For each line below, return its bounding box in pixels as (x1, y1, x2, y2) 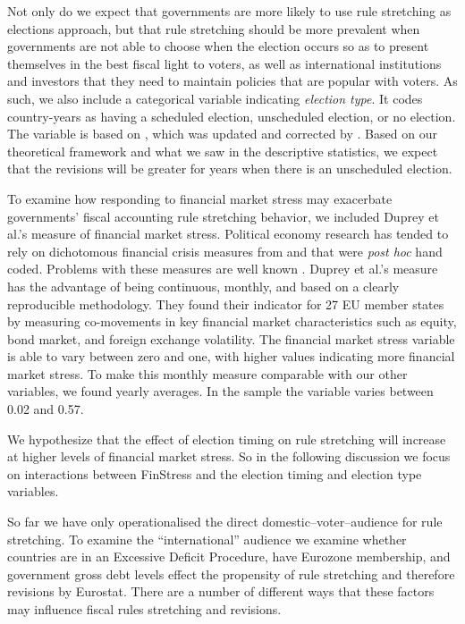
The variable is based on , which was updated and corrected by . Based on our (7, 124, 437, 143)
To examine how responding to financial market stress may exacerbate (7, 189, 393, 207)
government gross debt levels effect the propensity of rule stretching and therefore (7, 564, 455, 583)
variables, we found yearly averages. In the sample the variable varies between (7, 382, 434, 401)
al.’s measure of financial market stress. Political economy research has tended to (7, 224, 449, 243)
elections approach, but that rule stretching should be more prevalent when (7, 19, 420, 38)
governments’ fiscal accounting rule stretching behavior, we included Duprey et (7, 207, 439, 225)
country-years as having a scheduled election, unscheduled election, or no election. (7, 106, 456, 125)
